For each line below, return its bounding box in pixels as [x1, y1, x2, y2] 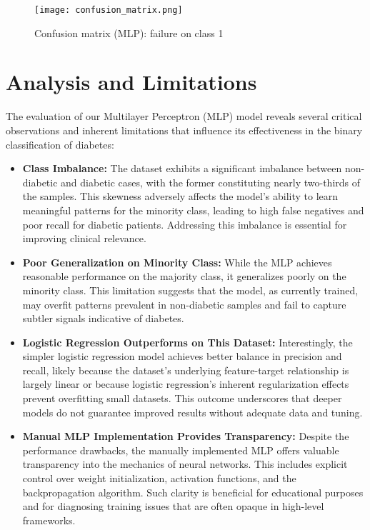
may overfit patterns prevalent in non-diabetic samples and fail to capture [22, 296, 346, 311]
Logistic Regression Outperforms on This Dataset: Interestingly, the [22, 334, 353, 349]
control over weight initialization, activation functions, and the [22, 471, 296, 486]
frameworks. [22, 512, 76, 527]
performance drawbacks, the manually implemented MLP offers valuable [22, 442, 339, 457]
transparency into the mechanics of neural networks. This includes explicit [22, 456, 348, 471]
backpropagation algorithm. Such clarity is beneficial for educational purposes [22, 484, 364, 499]
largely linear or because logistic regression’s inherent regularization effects [22, 376, 349, 391]
